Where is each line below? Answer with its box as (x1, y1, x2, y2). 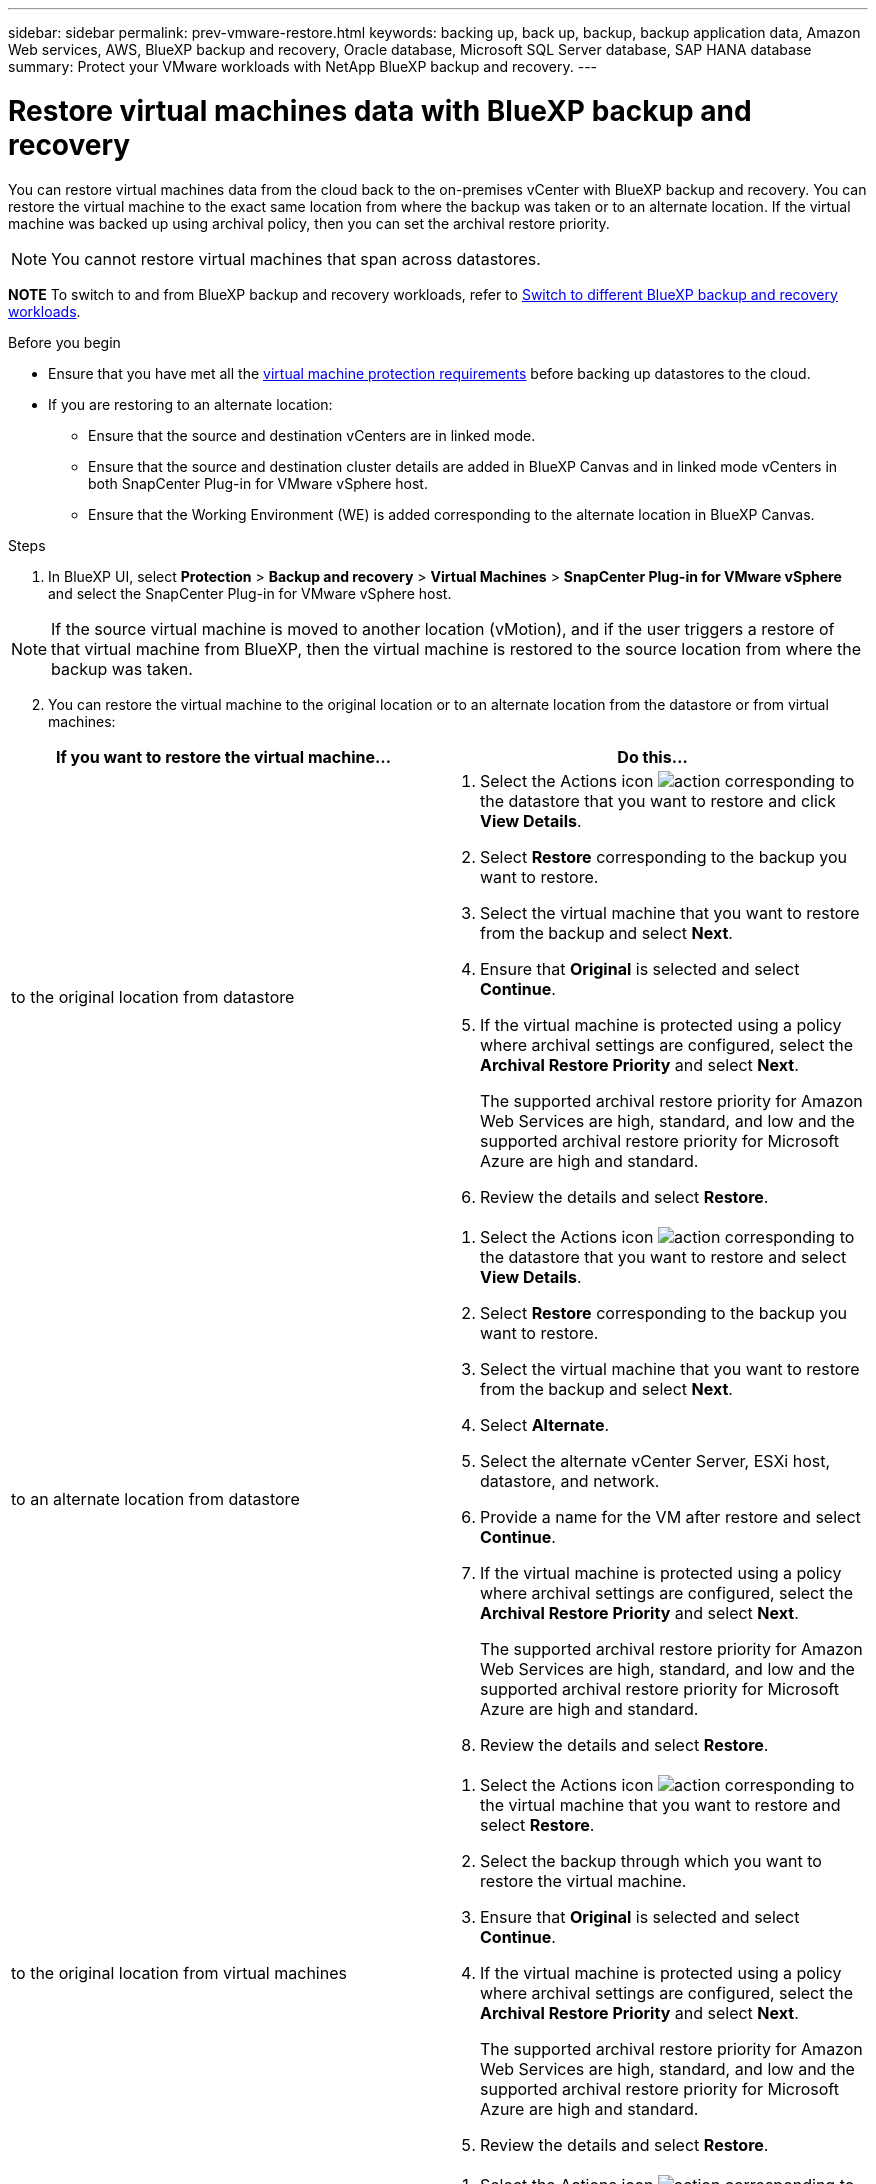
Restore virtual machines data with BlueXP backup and (8, 93, 752, 128)
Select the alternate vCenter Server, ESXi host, (480, 1450, 831, 1471)
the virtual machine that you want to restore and (480, 1794, 841, 1815)
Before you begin (8, 333, 121, 351)
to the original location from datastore (11, 986, 295, 1007)
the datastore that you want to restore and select (480, 1246, 847, 1267)
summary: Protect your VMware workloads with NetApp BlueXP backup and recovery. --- (8, 58, 598, 75)
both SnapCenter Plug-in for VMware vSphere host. (88, 474, 428, 492)
